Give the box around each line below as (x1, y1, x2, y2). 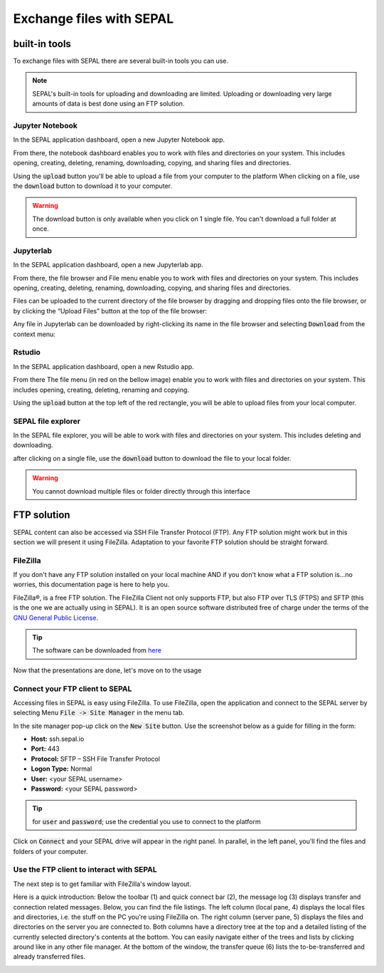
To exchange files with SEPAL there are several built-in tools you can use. (13, 57, 229, 66)
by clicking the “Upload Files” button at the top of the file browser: (13, 306, 208, 315)
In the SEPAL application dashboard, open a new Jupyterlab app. (13, 261, 203, 269)
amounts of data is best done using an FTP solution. (32, 100, 185, 108)
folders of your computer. (13, 847, 88, 855)
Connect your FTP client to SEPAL (13, 684, 132, 694)
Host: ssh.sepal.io (31, 734, 85, 744)
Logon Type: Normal (31, 764, 92, 773)
